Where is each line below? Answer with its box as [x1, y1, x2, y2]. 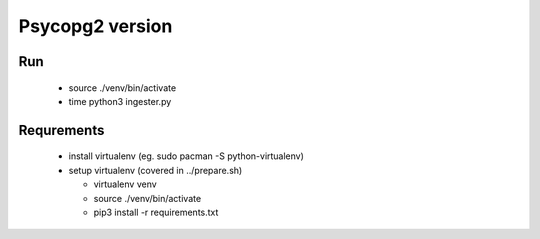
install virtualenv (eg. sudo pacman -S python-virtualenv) [68, 150, 305, 162]
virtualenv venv [93, 178, 157, 190]
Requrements [18, 121, 105, 139]
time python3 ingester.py [68, 95, 172, 107]
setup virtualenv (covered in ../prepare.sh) [68, 164, 243, 176]
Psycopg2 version [18, 15, 173, 37]
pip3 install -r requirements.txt [93, 206, 219, 218]
